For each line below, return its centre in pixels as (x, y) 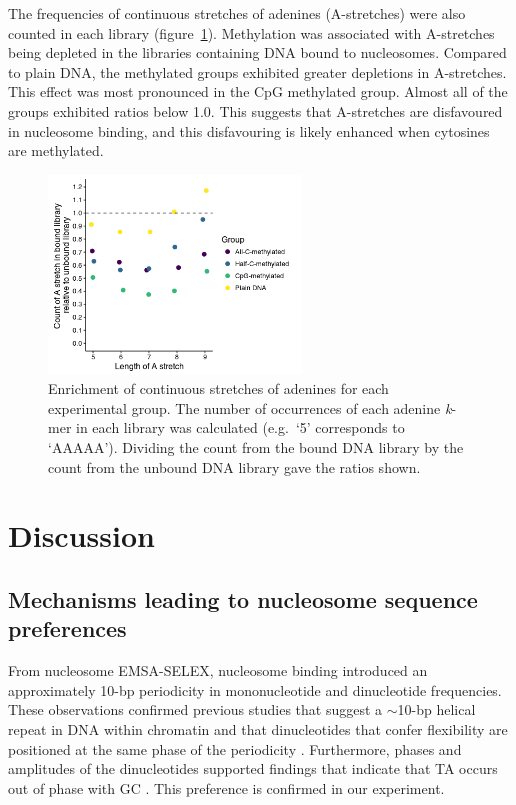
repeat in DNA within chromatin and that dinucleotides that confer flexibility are (258, 729)
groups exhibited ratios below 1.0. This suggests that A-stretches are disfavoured (255, 110)
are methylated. (56, 150)
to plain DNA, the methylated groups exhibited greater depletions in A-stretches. (257, 71)
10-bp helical (436, 709)
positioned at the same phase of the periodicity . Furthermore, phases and (235, 748)
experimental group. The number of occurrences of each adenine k (250, 407)
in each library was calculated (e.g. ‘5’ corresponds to (240, 427)
